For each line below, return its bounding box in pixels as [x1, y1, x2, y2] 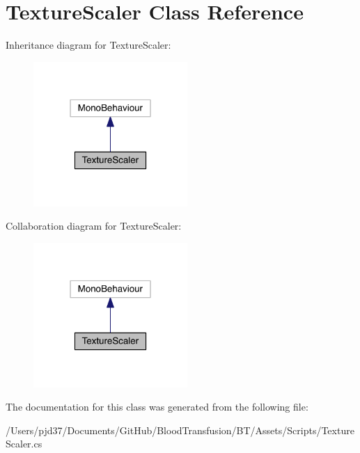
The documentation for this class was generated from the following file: [6, 399, 308, 414]
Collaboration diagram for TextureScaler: [6, 218, 182, 233]
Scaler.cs [6, 436, 42, 451]
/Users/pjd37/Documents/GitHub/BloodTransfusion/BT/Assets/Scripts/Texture [6, 422, 354, 437]
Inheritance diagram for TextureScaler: [6, 38, 171, 52]
